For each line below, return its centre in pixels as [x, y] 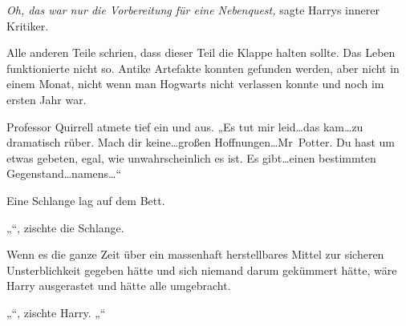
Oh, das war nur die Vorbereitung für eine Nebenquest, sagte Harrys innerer [193, 10]
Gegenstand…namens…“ [64, 173]
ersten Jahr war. [47, 99]
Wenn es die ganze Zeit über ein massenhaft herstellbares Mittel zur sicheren [195, 254]
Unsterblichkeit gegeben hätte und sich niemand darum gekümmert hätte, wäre [202, 270]
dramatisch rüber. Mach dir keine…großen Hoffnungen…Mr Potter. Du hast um [201, 142]
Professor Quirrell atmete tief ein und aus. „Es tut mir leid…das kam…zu [185, 126]
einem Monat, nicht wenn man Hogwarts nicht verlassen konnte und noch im [195, 84]
